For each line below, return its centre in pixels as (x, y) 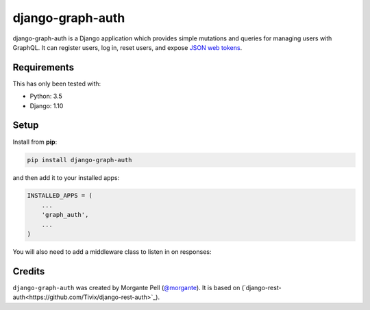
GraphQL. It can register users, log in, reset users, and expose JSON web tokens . (127, 47)
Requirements (44, 67)
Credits (29, 271)
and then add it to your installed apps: (66, 177)
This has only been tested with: (57, 83)
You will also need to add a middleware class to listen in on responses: (112, 252)
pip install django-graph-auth (80, 160)
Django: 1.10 (47, 105)
